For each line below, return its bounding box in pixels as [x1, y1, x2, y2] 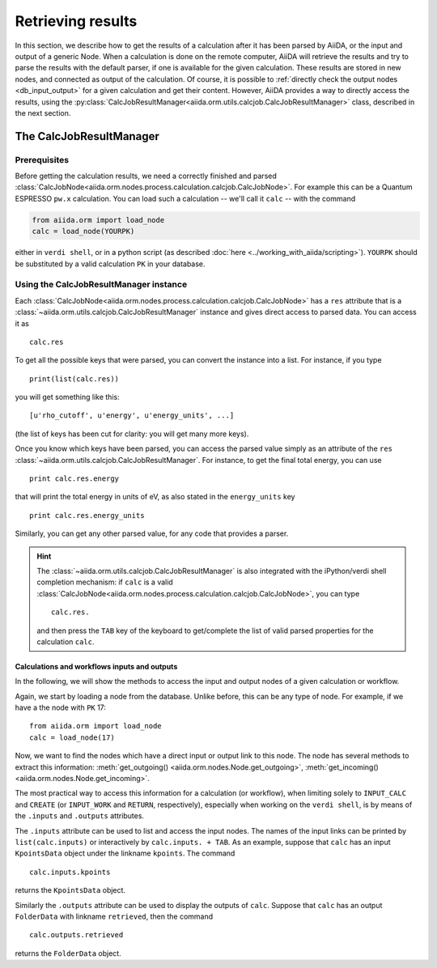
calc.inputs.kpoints [29, 867, 111, 877]
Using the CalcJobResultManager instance [15, 279, 188, 291]
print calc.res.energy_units [29, 511, 145, 520]
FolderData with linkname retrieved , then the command [15, 911, 214, 921]
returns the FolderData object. [15, 948, 121, 958]
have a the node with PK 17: [15, 703, 107, 712]
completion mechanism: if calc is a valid [36, 577, 173, 587]
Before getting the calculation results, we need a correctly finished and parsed [15, 171, 277, 181]
